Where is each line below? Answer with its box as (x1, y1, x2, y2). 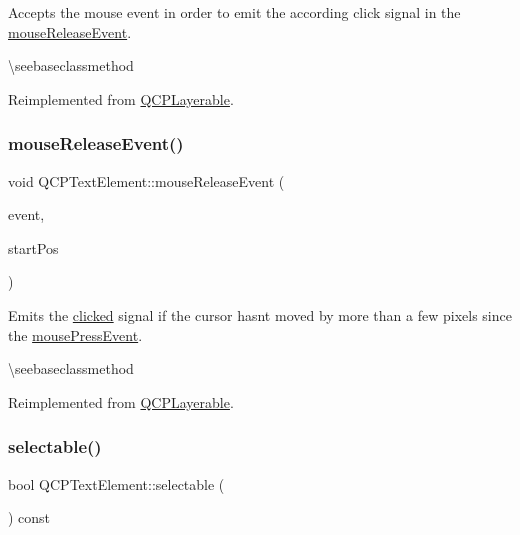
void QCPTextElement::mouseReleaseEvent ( (8, 170, 285, 191)
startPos (8, 237, 59, 258)
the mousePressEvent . (8, 324, 143, 345)
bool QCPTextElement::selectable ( (8, 473, 225, 494)
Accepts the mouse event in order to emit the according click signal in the (8, 2, 461, 22)
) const (8, 507, 51, 528)
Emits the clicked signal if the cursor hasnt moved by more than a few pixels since (8, 304, 512, 325)
